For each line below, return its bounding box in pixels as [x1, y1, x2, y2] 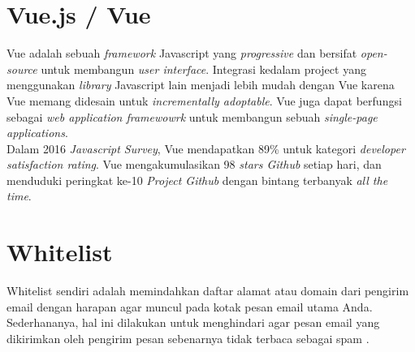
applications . [6, 124, 68, 141]
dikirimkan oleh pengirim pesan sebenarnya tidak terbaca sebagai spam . [6, 329, 370, 346]
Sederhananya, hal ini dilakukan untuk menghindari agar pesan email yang [6, 314, 380, 331]
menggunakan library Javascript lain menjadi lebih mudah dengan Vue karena [6, 76, 395, 93]
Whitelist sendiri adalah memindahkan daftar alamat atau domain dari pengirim [6, 282, 409, 299]
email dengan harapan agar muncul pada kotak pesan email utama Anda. [6, 298, 373, 315]
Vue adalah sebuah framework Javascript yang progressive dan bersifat [6, 45, 357, 62]
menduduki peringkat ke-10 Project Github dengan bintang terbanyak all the [6, 171, 388, 188]
